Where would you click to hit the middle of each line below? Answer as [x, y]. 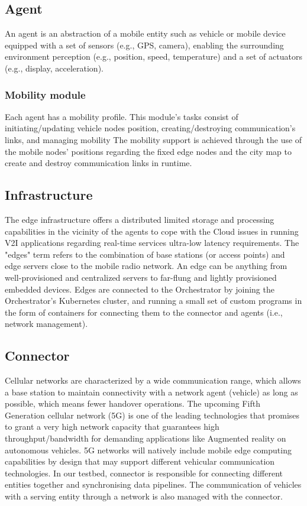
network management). [46, 324]
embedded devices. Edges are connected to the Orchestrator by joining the [140, 289]
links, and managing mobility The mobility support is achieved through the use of [153, 139]
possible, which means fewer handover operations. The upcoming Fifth [133, 403]
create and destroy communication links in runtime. [98, 163]
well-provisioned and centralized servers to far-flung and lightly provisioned [141, 277]
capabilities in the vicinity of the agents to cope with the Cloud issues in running [152, 231]
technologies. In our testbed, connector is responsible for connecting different [144, 473]
